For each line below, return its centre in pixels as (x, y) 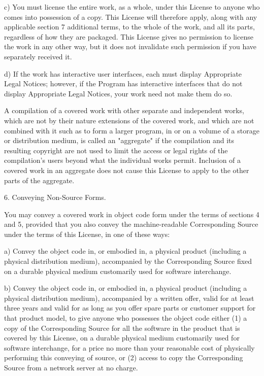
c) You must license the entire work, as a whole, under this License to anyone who (132, 7)
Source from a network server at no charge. (71, 367)
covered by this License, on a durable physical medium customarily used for (122, 338)
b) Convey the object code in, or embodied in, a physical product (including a (126, 288)
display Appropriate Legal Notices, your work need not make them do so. (118, 93)
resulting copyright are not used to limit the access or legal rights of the (116, 150)
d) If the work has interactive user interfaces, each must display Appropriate (123, 73)
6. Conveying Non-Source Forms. (55, 197)
